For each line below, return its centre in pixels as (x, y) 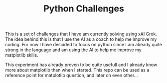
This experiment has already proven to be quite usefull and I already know (81, 65)
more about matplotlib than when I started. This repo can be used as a (77, 70)
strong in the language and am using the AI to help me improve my (74, 50)
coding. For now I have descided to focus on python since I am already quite (84, 45)
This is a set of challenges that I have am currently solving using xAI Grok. (81, 34)
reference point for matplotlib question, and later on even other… (72, 76)
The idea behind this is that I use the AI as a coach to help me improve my (81, 39)
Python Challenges (84, 9)
